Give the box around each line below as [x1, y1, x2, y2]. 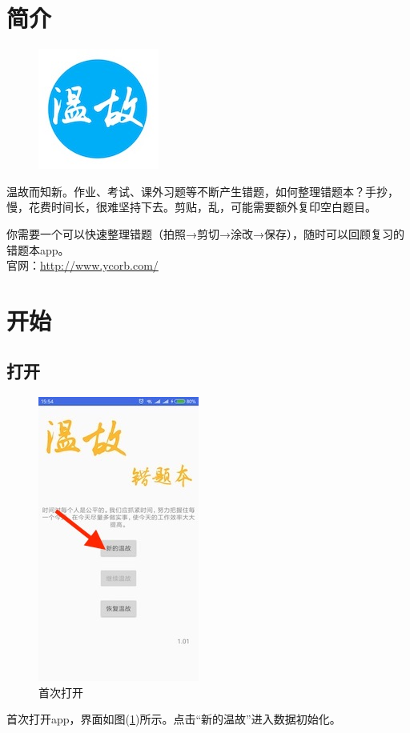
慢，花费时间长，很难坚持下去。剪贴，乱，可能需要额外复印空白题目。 [6, 198, 376, 215]
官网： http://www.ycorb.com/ [6, 257, 159, 274]
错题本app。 [6, 241, 70, 258]
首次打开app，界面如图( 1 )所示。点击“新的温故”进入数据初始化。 [6, 711, 341, 727]
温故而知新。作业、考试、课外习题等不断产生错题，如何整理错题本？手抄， [6, 182, 399, 199]
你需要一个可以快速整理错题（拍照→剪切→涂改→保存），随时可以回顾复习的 [6, 225, 404, 242]
